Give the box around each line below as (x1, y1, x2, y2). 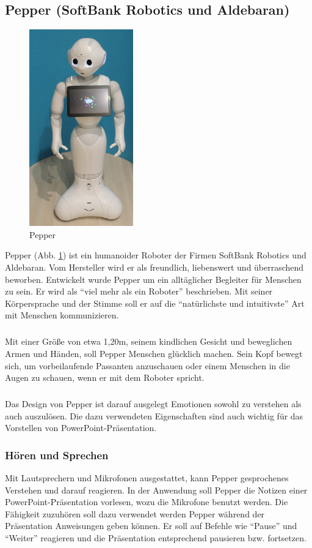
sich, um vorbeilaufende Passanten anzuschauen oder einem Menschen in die (5, 359, 290, 372)
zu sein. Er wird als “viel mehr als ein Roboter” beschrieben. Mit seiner (5, 285, 273, 298)
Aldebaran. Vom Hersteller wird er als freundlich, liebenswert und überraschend (5, 260, 304, 273)
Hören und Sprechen (5, 447, 109, 462)
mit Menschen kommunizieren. (5, 309, 119, 321)
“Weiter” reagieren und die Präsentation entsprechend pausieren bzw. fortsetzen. (5, 531, 307, 544)
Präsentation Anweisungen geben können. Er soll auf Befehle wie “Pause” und (5, 519, 297, 532)
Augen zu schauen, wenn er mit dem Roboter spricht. (5, 371, 205, 384)
